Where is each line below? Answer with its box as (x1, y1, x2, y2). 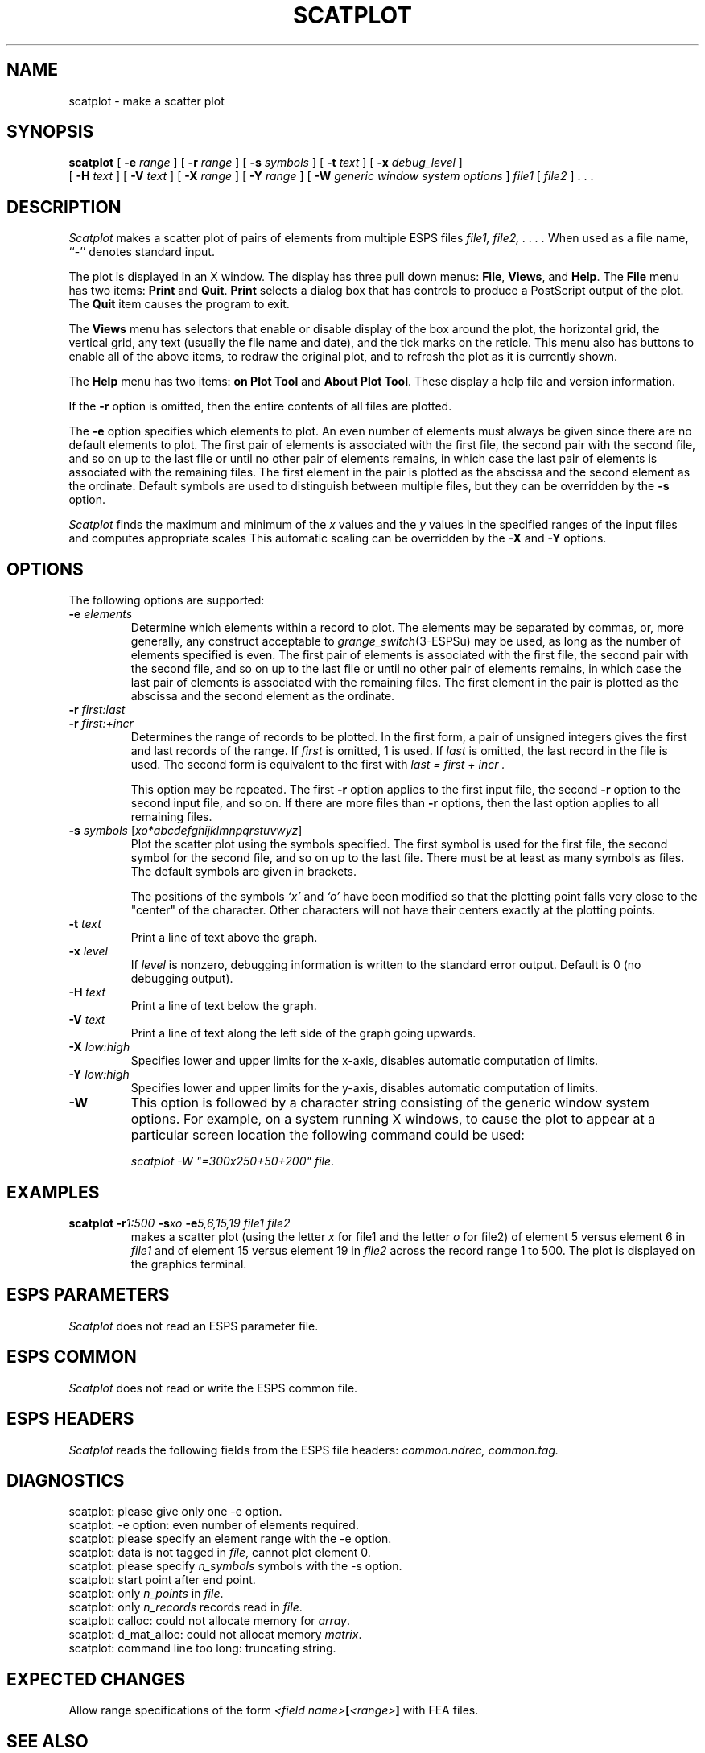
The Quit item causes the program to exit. (68, 297, 290, 311)
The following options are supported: (68, 593, 265, 608)
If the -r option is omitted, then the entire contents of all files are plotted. (68, 399, 452, 414)
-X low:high (68, 1040, 130, 1054)
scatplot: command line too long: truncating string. (68, 1641, 336, 1656)
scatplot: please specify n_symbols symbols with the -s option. (68, 1559, 402, 1574)
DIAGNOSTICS (6, 1470, 125, 1491)
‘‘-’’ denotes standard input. (68, 245, 215, 259)
